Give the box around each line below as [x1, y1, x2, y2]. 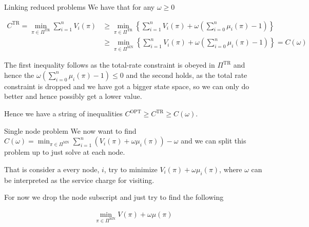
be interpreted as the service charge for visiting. [4, 174, 154, 185]
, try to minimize [104, 163, 158, 174]
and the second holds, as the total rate [126, 69, 247, 80]
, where [219, 163, 242, 174]
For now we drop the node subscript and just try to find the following [4, 192, 224, 202]
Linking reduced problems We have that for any [4, 2, 155, 12]
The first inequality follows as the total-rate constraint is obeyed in [4, 59, 215, 70]
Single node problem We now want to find [4, 125, 137, 136]
